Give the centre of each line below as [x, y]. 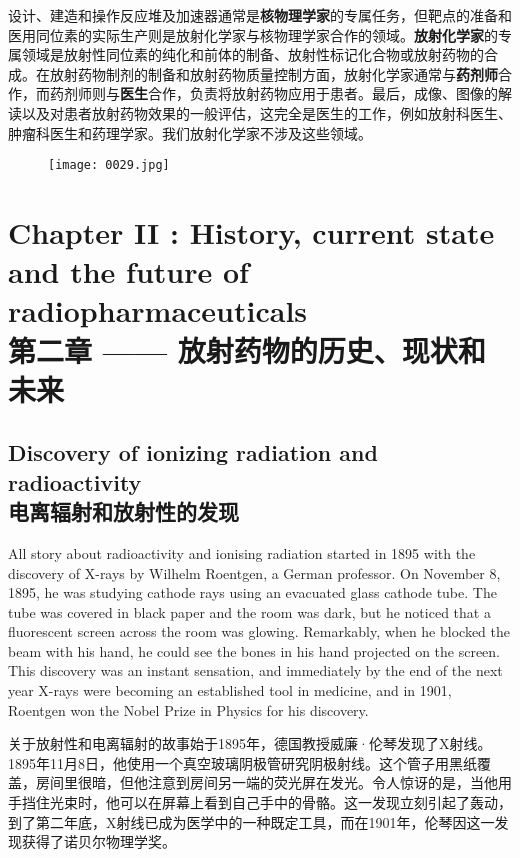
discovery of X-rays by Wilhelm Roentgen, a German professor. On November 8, [254, 572]
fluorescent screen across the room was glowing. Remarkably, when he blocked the [259, 631]
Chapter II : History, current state [251, 232]
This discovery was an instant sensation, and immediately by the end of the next [255, 670]
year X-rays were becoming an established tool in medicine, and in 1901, [230, 690]
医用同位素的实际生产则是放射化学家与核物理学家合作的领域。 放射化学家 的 [253, 34]
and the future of [128, 271]
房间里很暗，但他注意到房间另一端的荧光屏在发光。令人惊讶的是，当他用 [273, 782]
